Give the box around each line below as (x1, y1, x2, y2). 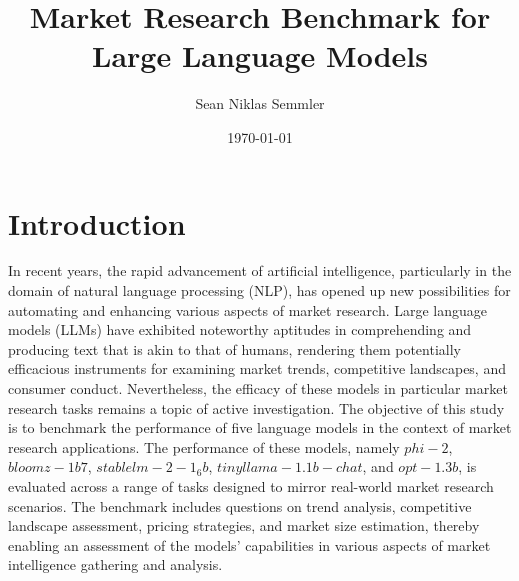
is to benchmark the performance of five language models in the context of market (8, 417, 512, 438)
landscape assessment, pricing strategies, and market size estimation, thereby (8, 515, 480, 536)
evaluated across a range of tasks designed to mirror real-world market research (8, 475, 494, 496)
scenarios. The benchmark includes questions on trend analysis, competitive (8, 495, 472, 516)
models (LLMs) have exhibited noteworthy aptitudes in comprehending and (8, 319, 472, 340)
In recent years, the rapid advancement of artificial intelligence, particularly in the (8, 260, 512, 281)
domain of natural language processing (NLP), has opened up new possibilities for (8, 280, 511, 301)
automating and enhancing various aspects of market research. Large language (8, 299, 488, 320)
